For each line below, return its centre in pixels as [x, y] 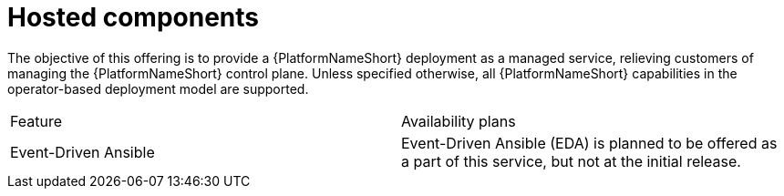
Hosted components [134, 17]
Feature [36, 121]
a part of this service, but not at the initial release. [571, 161]
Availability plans [459, 121]
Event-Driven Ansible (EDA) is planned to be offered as [589, 143]
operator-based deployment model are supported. [158, 88]
